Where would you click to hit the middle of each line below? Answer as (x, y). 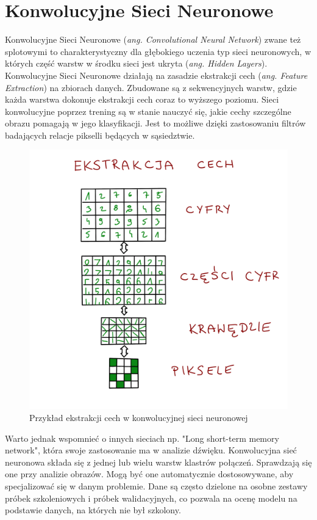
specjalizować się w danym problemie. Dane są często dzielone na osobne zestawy (156, 486)
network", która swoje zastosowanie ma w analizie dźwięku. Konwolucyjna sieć (151, 450)
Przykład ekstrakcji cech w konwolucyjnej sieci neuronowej (139, 418)
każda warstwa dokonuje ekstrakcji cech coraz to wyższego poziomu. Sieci (142, 99)
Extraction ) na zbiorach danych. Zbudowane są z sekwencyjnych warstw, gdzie (151, 87)
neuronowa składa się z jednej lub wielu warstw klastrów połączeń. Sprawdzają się (158, 462)
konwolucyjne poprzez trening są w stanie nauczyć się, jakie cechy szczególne (148, 111)
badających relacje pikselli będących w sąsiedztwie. (100, 135)
